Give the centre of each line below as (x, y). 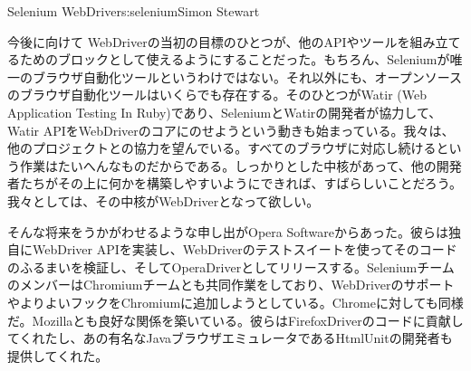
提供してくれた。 (58, 355)
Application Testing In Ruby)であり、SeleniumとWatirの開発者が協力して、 (225, 112)
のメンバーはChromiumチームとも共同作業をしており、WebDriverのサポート (231, 285)
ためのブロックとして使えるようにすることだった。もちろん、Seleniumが (235, 59)
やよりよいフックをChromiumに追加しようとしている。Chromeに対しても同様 (235, 302)
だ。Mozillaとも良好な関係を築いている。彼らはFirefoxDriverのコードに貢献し (235, 320)
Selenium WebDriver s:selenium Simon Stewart (134, 11)
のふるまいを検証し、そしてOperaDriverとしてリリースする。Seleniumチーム (231, 266)
